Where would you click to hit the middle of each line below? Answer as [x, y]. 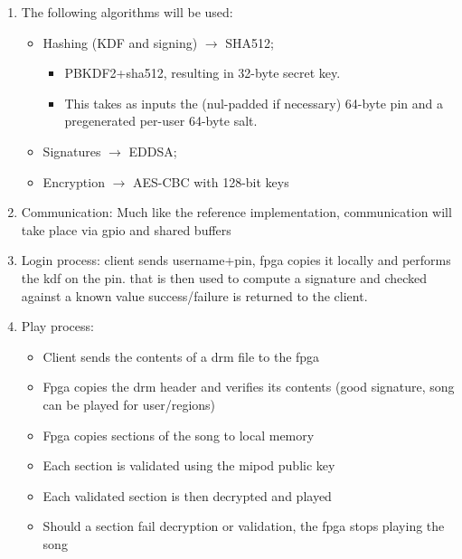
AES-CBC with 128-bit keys [211, 181]
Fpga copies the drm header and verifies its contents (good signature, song [249, 387]
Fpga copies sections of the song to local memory [179, 435]
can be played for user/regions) [129, 404]
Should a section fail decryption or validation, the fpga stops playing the [244, 526]
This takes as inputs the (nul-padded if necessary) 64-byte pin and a [254, 103]
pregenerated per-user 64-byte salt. [161, 121]
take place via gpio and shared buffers [126, 229]
